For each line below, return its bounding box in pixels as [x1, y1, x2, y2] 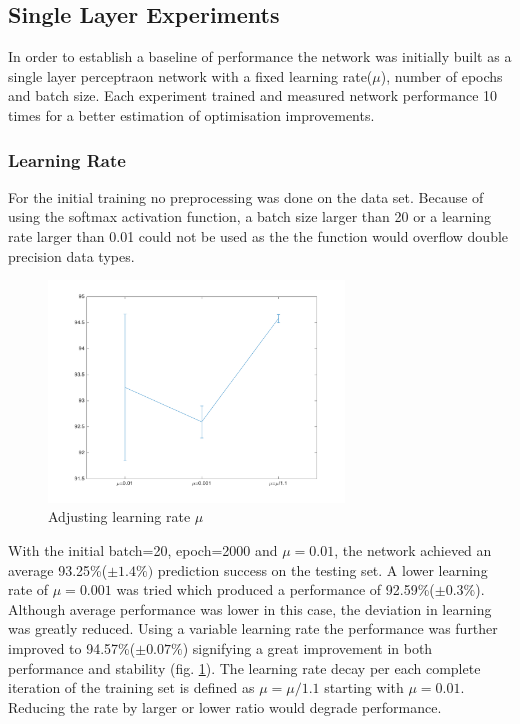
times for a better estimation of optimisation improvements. [8, 104, 375, 125]
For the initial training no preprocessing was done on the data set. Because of [8, 186, 484, 207]
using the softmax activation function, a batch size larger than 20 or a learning [8, 206, 492, 227]
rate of [8, 579, 49, 600]
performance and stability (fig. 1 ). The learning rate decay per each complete [8, 657, 481, 678]
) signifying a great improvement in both [182, 637, 433, 658]
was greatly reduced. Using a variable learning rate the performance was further [8, 618, 498, 639]
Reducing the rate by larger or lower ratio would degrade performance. [8, 696, 442, 717]
